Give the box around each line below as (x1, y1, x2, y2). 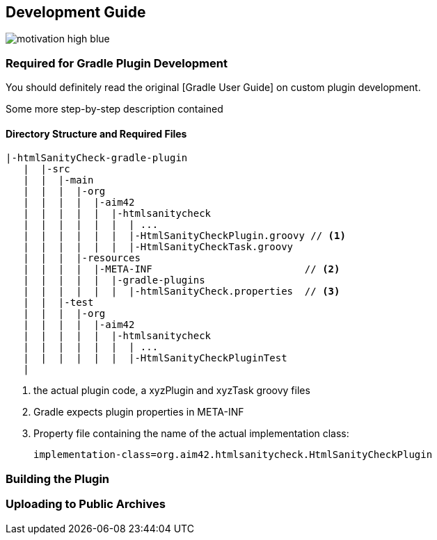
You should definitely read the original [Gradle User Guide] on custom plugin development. (6, 81, 421, 94)
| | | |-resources (23, 252, 141, 264)
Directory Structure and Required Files (6, 127, 187, 140)
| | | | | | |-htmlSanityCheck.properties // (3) (23, 286, 340, 297)
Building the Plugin (6, 471, 110, 486)
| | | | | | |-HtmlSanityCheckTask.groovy (23, 241, 294, 253)
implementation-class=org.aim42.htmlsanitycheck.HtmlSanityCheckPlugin (33, 449, 433, 461)
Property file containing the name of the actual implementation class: (33, 427, 349, 440)
